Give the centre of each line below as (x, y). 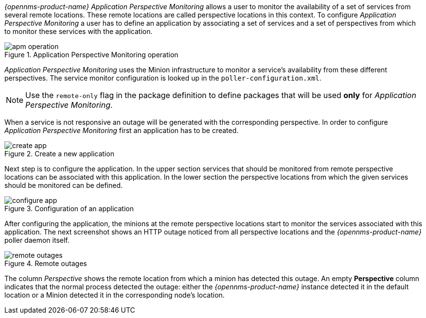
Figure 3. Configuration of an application (69, 209)
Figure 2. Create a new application (59, 154)
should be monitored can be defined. (64, 185)
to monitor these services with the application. (79, 31)
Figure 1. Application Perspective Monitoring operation (91, 55)
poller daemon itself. (37, 240)
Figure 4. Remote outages (46, 263)
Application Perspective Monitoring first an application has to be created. (122, 130)
